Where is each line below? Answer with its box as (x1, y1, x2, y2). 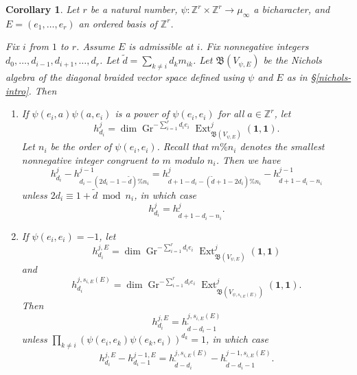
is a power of (115, 106, 170, 121)
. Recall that (157, 139, 208, 154)
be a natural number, (90, 2, 178, 16)
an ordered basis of (78, 16, 157, 30)
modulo (174, 152, 205, 167)
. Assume (76, 39, 115, 53)
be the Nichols (263, 53, 322, 67)
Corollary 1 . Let (5, 2, 80, 16)
